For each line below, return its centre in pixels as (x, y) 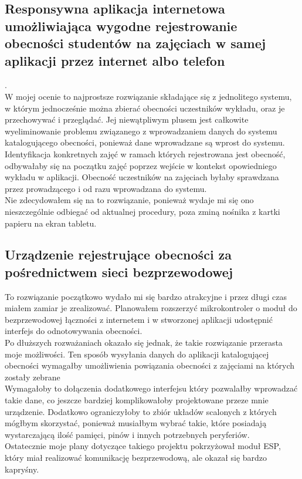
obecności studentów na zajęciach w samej (135, 43)
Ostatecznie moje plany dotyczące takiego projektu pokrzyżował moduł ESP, (143, 446)
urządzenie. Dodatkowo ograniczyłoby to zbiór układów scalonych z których (141, 411)
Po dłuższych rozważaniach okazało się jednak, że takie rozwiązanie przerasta (144, 343)
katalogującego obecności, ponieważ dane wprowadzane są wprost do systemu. (145, 142)
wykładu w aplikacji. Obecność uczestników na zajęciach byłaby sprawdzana (142, 177)
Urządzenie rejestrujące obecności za (118, 254)
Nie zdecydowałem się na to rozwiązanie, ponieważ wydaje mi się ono (129, 200)
